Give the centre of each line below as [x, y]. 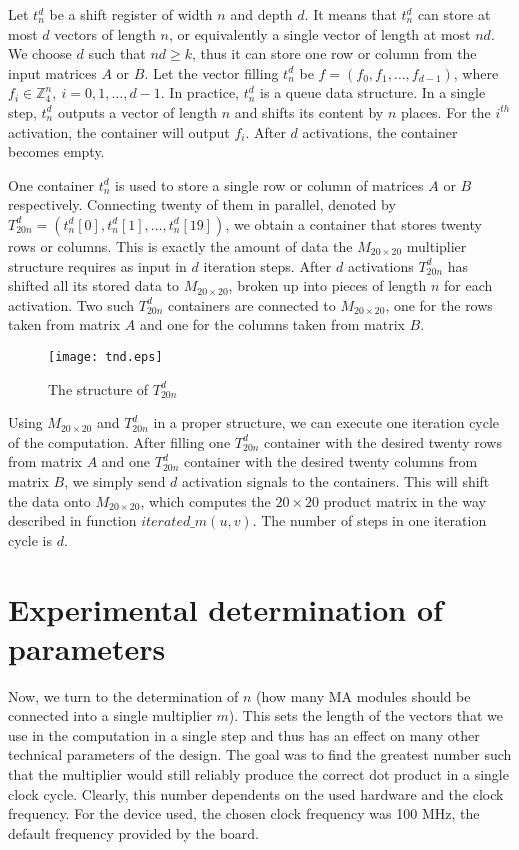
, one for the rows [439, 304]
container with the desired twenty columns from [331, 461]
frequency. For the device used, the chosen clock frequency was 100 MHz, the [244, 813]
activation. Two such [71, 304]
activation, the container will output [119, 131]
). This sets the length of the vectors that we [365, 715]
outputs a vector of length [137, 111]
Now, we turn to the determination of [123, 695]
